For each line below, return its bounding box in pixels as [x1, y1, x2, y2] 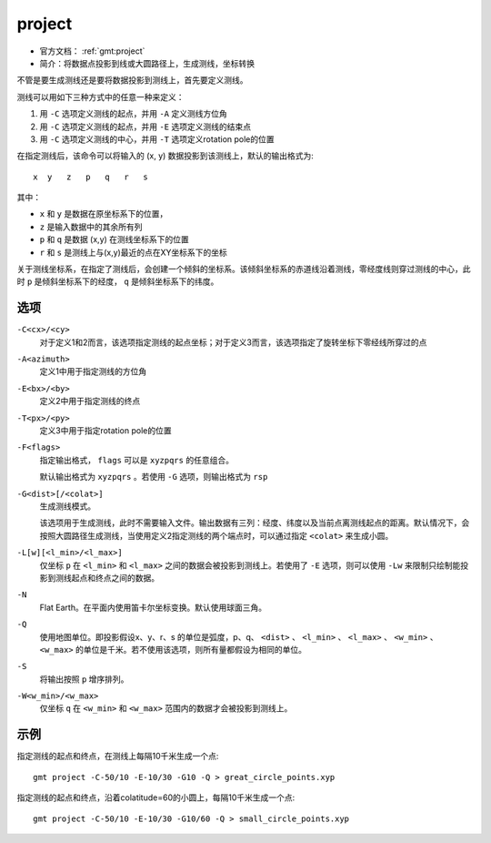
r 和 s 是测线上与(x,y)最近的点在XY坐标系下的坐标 [39, 247, 227, 258]
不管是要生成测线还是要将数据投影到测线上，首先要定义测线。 [16, 75, 248, 86]
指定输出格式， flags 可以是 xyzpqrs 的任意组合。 [39, 454, 234, 465]
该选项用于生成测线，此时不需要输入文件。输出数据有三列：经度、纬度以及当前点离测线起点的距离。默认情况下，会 [39, 517, 470, 528]
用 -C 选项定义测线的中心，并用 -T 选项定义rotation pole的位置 [39, 133, 275, 145]
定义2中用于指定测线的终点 [39, 396, 141, 407]
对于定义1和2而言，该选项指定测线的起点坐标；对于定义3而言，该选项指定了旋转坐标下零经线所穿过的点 [39, 337, 427, 348]
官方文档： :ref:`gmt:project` [39, 46, 145, 56]
